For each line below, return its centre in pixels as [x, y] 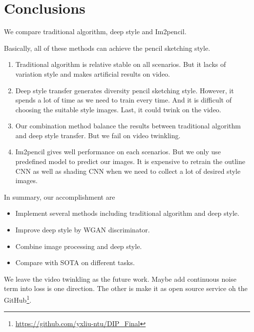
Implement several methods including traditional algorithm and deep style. [127, 213]
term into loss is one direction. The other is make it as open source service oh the [126, 288]
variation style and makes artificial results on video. [93, 73]
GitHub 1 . [18, 299]
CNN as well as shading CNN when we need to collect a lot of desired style [128, 171]
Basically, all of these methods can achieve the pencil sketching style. [107, 48]
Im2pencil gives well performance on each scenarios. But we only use [118, 152]
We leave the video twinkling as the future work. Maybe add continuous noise [120, 279]
